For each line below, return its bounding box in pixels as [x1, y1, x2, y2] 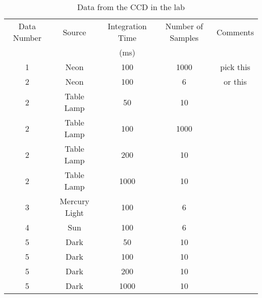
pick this [220, 61, 250, 73]
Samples [170, 32, 199, 43]
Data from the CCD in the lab [77, 1, 185, 13]
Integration [107, 20, 147, 32]
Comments [216, 26, 254, 38]
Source [62, 26, 86, 38]
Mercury [59, 195, 90, 207]
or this [224, 76, 247, 87]
